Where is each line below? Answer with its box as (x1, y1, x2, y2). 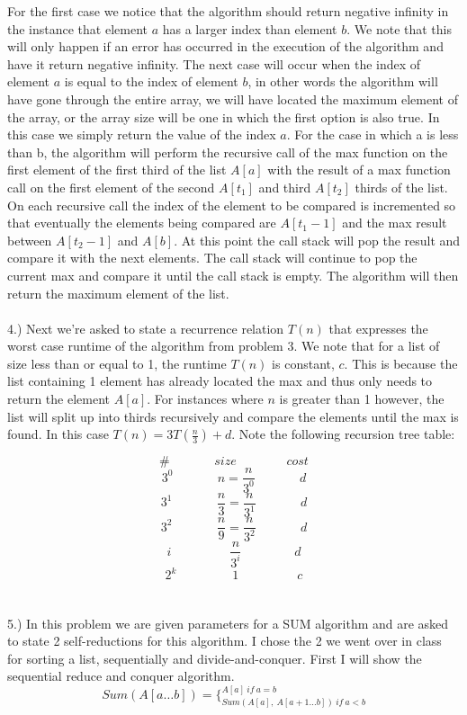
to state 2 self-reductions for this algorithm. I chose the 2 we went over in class (7, 631, 442, 650)
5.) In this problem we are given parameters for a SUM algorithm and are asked (7, 613, 449, 632)
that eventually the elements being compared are (7, 213, 276, 232)
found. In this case (7, 425, 109, 443)
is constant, (272, 353, 335, 372)
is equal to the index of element (64, 72, 238, 91)
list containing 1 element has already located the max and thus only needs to (7, 371, 433, 390)
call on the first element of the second (7, 177, 215, 196)
